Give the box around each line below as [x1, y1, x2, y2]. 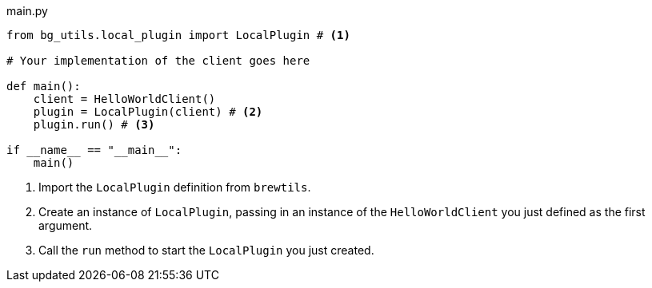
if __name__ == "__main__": [6, 144, 182, 156]
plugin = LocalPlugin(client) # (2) [33, 105, 263, 118]
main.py [6, 4, 48, 18]
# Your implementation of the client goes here [6, 54, 310, 67]
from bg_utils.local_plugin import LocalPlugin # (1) [6, 29, 350, 41]
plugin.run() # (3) [33, 118, 155, 131]
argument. [38, 219, 93, 232]
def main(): [6, 80, 81, 93]
